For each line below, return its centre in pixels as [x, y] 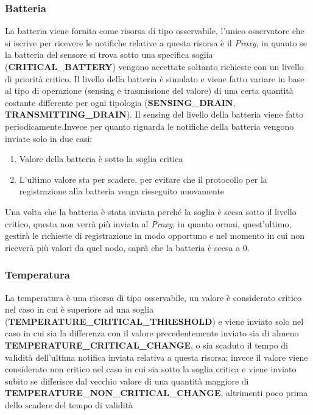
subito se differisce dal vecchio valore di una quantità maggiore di [127, 381]
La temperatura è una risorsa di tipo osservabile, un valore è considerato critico [153, 297]
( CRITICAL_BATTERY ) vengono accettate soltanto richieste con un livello [154, 66]
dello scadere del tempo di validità [69, 404]
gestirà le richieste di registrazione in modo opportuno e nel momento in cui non [155, 236]
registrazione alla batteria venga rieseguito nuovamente [122, 191]
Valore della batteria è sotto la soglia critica [101, 159]
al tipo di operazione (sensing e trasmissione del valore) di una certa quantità [149, 90]
